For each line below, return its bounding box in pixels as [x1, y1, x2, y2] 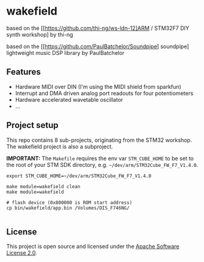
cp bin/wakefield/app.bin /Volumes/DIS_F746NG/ [6, 205, 130, 211]
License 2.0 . [6, 249, 37, 257]
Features [6, 67, 41, 77]
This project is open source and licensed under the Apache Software [6, 243, 180, 250]
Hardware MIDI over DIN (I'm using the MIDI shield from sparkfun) [15, 83, 181, 90]
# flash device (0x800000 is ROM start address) [6, 199, 133, 205]
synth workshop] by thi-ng [6, 30, 73, 38]
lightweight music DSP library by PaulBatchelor [6, 49, 125, 56]
